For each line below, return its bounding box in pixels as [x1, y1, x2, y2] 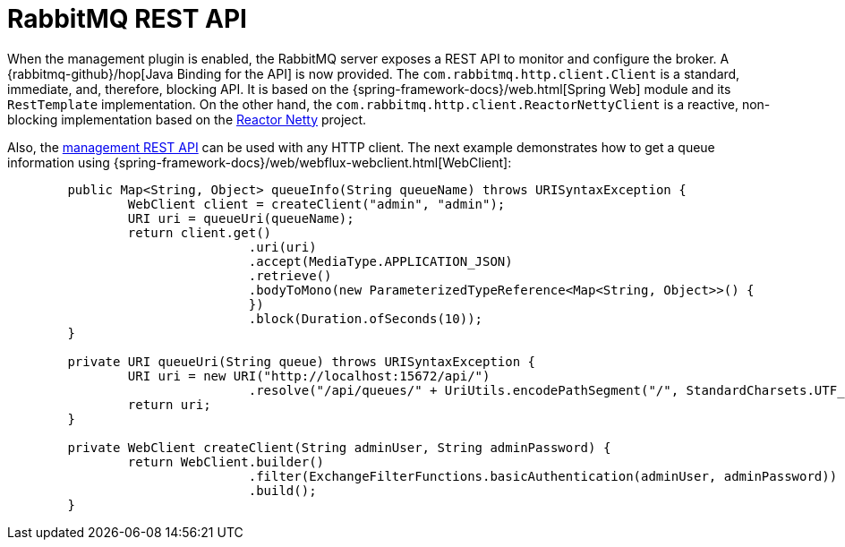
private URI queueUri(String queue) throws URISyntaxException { [67, 354, 536, 369]
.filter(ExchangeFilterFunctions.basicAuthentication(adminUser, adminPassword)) [248, 468, 838, 483]
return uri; [127, 397, 211, 412]
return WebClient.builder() [127, 454, 325, 469]
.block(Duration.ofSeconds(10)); [248, 311, 483, 326]
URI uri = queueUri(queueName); [127, 210, 354, 226]
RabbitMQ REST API [7, 4, 247, 34]
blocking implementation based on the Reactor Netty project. [7, 111, 367, 127]
